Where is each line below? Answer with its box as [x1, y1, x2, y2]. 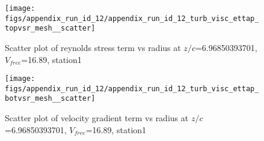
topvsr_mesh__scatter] [5, 24, 96, 33]
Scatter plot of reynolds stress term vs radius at [5, 41, 181, 53]
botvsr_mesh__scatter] [5, 94, 96, 103]
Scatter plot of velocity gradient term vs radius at [5, 112, 189, 124]
